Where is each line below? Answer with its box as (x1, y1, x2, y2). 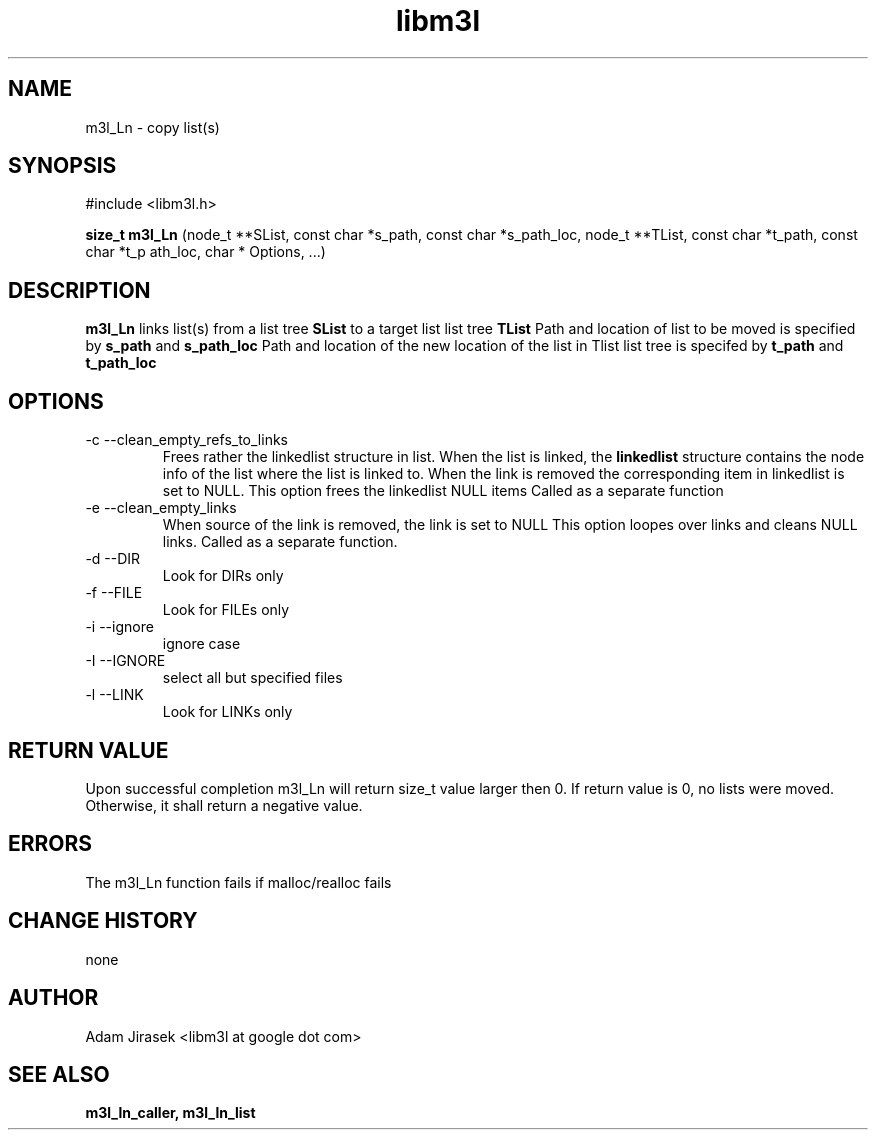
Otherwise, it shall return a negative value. (85, 796, 363, 814)
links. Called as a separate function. (162, 533, 398, 551)
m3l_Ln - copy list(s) (85, 118, 220, 136)
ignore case (162, 635, 241, 653)
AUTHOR (8, 985, 99, 1011)
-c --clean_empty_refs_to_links (85, 431, 288, 449)
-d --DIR (85, 550, 141, 568)
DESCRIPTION (8, 277, 151, 303)
